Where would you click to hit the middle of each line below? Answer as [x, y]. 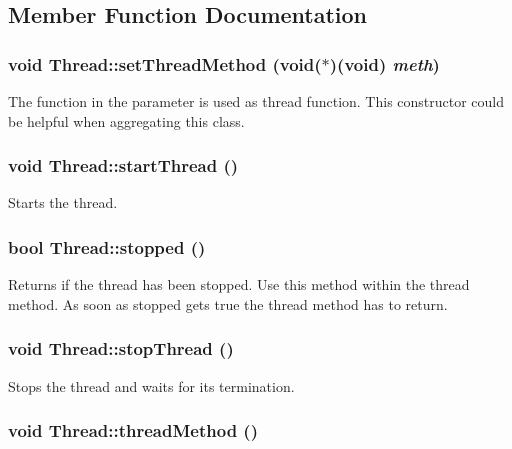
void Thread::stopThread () [121, 348]
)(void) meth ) [384, 63]
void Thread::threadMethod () [133, 430]
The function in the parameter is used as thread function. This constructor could [256, 101]
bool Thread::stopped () [107, 246]
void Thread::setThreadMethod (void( [165, 63]
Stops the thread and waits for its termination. [151, 385]
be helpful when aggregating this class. [126, 120]
